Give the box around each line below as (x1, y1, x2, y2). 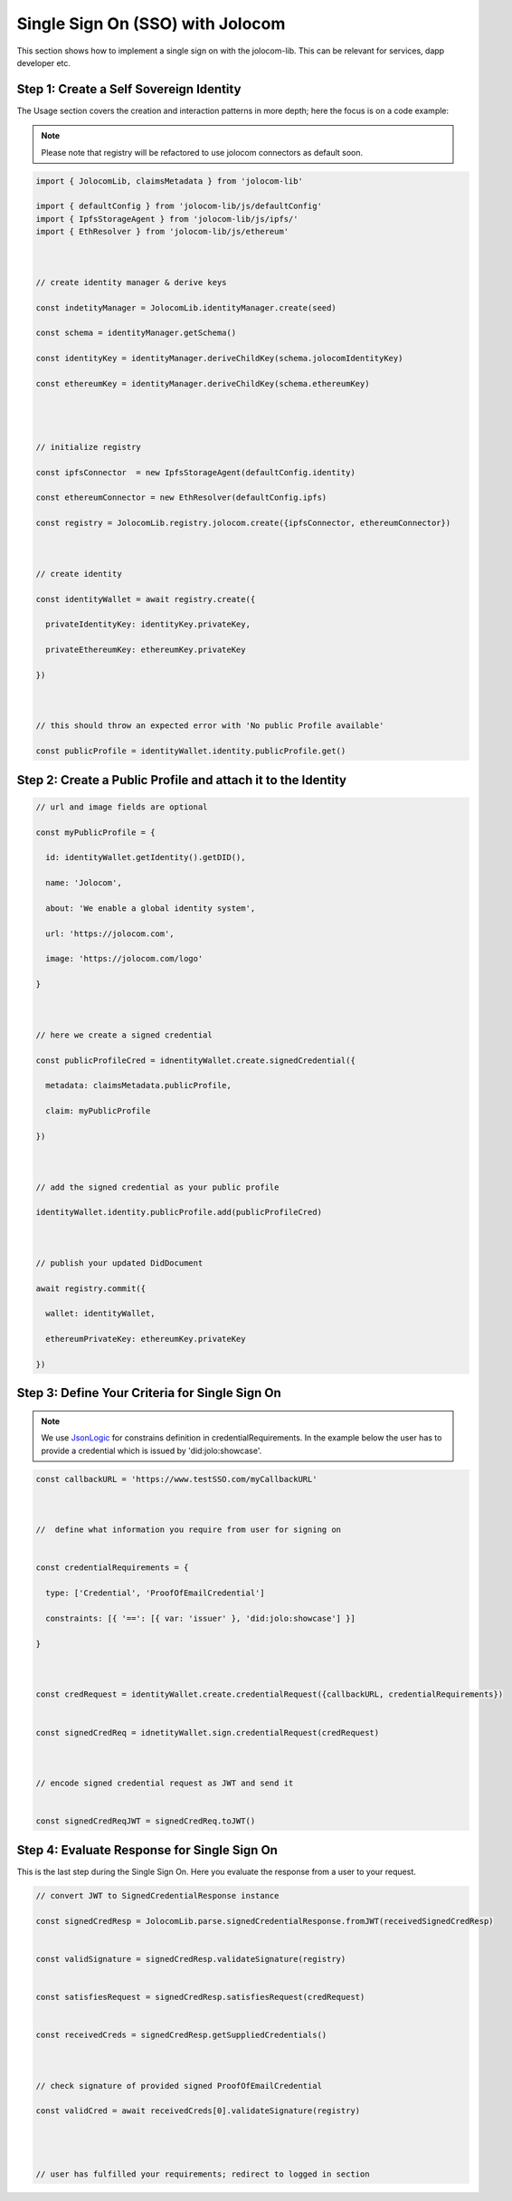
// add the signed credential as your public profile (35, 1182, 280, 1192)
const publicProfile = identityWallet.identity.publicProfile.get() (35, 746, 346, 756)
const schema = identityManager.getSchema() (35, 328, 237, 339)
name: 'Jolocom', (45, 878, 122, 888)
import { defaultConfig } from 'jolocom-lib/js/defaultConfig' (35, 201, 323, 212)
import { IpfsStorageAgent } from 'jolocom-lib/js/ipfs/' (35, 214, 299, 224)
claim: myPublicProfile (45, 1105, 151, 1116)
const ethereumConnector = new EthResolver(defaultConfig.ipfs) (35, 493, 327, 502)
